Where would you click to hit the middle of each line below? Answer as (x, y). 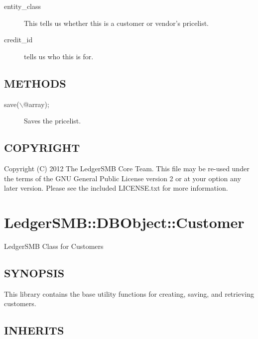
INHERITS (34, 330)
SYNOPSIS (34, 273)
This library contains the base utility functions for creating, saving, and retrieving (129, 293)
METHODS (35, 83)
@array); (36, 104)
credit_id (18, 40)
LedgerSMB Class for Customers (54, 246)
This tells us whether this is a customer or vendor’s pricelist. (116, 23)
